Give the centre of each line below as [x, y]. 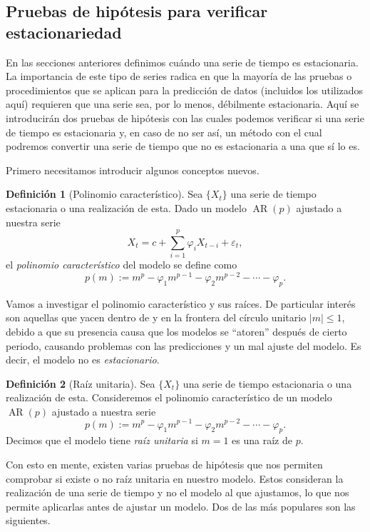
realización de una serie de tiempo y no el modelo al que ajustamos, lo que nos [178, 492]
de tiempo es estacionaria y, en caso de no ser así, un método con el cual [164, 132]
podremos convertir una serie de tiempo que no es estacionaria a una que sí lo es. [183, 146]
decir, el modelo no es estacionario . [83, 360]
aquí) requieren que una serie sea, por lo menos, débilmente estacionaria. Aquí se [183, 104]
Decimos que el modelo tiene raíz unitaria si [102, 440]
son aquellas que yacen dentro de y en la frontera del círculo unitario [156, 317]
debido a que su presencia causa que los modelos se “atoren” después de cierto [176, 331]
